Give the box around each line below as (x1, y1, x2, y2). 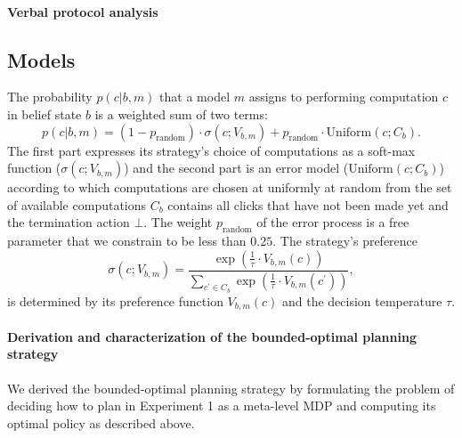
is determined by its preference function (7, 291, 223, 310)
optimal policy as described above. (7, 413, 195, 432)
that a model (159, 87, 231, 106)
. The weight (143, 213, 213, 231)
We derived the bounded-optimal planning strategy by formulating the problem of (7, 378, 455, 397)
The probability (7, 87, 93, 106)
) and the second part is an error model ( (124, 158, 349, 177)
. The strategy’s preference (272, 231, 418, 250)
